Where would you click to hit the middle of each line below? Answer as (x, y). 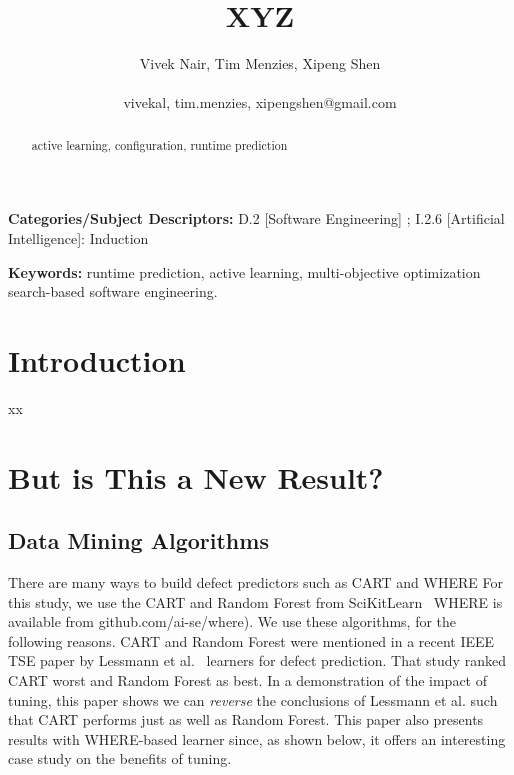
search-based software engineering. (113, 291)
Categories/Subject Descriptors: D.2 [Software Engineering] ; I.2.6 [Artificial (256, 218)
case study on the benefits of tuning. (120, 758)
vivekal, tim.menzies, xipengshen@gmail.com (260, 102)
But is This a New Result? (196, 476)
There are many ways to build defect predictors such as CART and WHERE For (255, 582)
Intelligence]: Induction (78, 237)
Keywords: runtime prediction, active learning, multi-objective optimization (244, 271)
